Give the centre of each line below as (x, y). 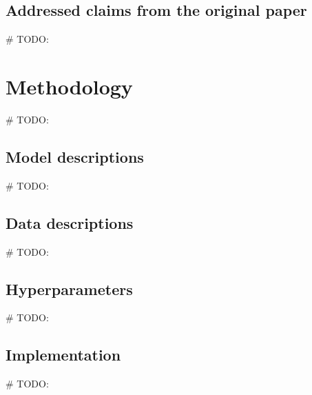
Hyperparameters (69, 288)
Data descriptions (70, 222)
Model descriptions (75, 156)
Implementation (63, 355)
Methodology (69, 86)
